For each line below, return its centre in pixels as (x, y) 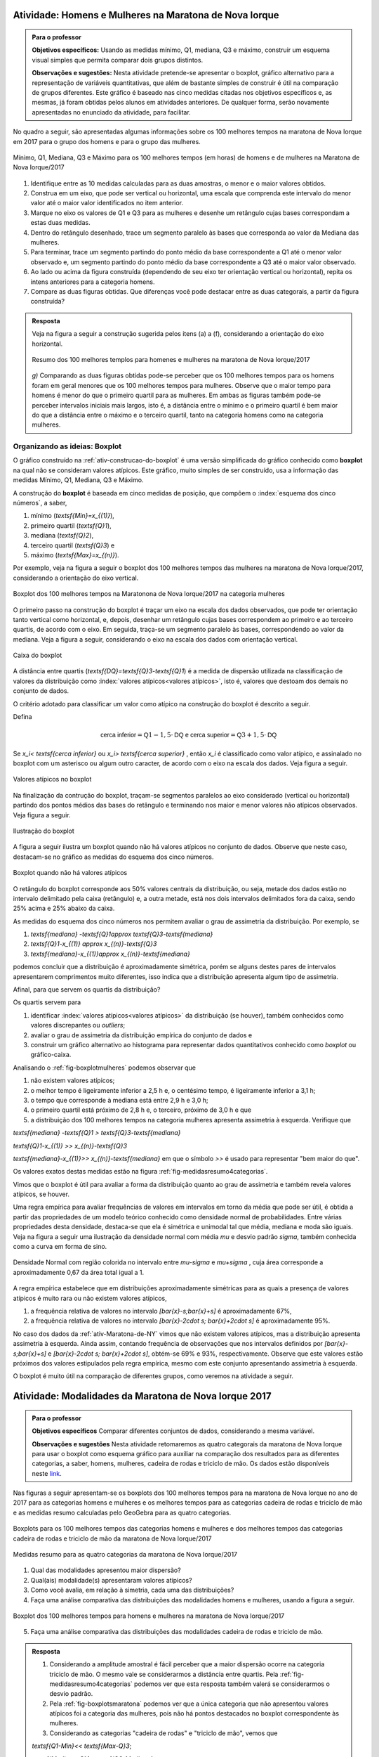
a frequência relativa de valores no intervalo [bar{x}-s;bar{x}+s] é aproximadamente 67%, (161, 1311)
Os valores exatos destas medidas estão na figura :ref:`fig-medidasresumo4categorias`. (140, 1172)
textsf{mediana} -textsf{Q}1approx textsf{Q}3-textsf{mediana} (122, 934)
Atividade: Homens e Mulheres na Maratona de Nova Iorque (146, 15)
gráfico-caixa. (51, 1055)
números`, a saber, (40, 503)
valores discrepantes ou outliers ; (78, 1025)
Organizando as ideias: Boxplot (67, 446)
